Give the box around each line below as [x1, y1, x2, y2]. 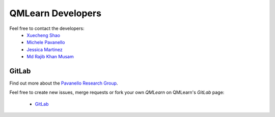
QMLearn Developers [9, 8, 102, 19]
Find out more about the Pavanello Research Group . [9, 80, 118, 86]
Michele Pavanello [26, 40, 65, 46]
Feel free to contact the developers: [9, 25, 85, 31]
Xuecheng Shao [26, 32, 61, 38]
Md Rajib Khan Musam [26, 54, 74, 60]
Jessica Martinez [26, 46, 63, 53]
